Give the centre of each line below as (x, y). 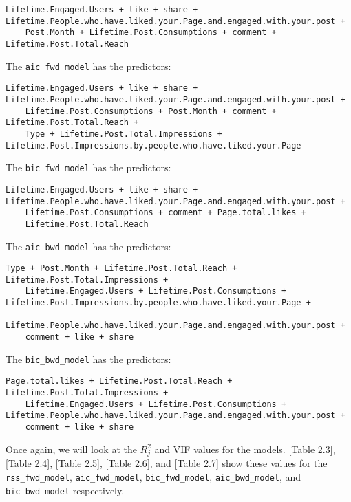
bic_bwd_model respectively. (65, 490)
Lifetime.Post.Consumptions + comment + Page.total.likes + (166, 213)
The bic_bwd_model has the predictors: (88, 359)
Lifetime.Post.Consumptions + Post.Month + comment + (151, 111)
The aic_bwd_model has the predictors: (88, 246)
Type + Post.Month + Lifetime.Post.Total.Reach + (121, 269)
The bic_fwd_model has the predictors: (88, 167)
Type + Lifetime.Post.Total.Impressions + (124, 134)
